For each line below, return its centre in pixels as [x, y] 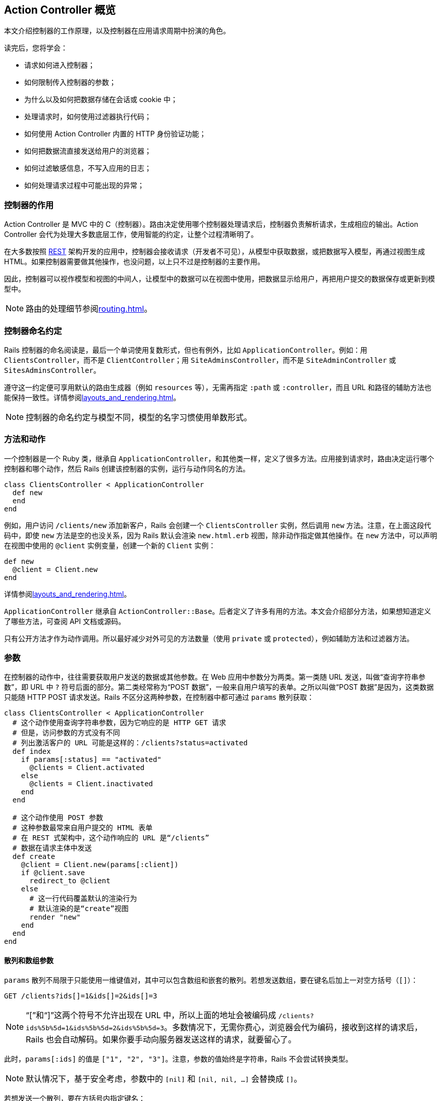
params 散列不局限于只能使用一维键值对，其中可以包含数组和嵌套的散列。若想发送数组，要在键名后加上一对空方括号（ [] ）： [211, 980]
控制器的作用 [29, 205]
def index [32, 752]
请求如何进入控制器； [60, 65]
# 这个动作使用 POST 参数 [58, 818]
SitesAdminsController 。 [52, 370]
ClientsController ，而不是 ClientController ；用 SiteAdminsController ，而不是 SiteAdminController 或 [200, 360]
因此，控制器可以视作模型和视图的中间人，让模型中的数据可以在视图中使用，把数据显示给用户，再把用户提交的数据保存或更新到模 [219, 279]
